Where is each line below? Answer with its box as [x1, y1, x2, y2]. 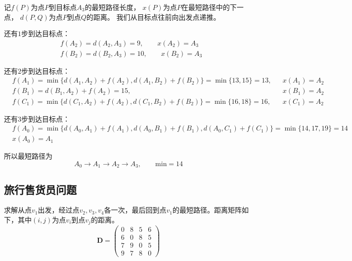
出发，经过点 [38, 205, 80, 215]
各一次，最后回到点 [104, 205, 167, 215]
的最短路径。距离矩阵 [172, 205, 242, 215]
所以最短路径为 [4, 151, 52, 161]
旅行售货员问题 [4, 181, 77, 197]
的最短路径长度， [85, 2, 140, 12]
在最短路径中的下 [181, 2, 237, 12]
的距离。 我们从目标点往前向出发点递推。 [86, 11, 220, 22]
